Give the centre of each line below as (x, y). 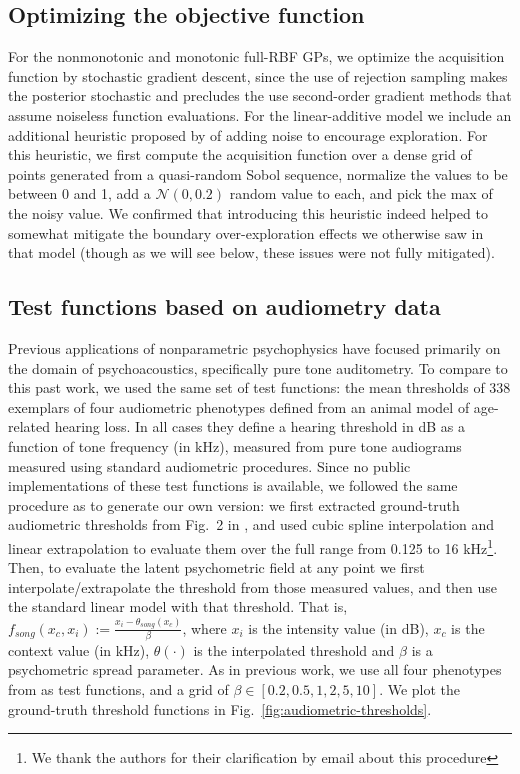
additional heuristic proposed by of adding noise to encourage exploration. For (248, 134)
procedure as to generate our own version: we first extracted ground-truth (234, 504)
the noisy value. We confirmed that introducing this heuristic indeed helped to (248, 212)
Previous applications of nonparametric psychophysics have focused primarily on (254, 347)
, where (204, 627)
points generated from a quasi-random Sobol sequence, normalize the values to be (258, 173)
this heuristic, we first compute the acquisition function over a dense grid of (240, 154)
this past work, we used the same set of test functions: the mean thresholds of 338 (259, 387)
